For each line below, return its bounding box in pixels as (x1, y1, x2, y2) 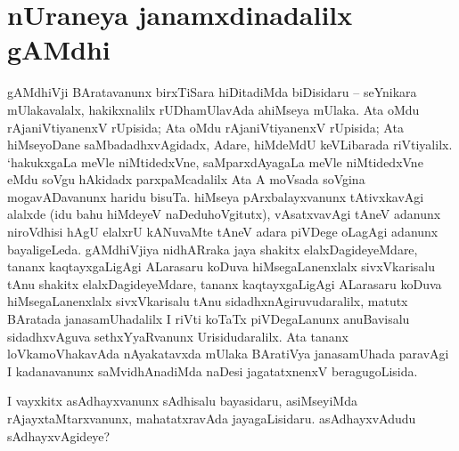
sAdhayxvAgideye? (7, 426, 111, 445)
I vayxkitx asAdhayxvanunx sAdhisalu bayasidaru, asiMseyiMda (7, 391, 357, 410)
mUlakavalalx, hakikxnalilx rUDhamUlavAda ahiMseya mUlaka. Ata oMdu (7, 100, 420, 118)
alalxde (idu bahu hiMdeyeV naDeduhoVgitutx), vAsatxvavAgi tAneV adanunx (7, 205, 441, 223)
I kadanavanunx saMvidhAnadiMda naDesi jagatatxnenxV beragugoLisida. (7, 361, 418, 380)
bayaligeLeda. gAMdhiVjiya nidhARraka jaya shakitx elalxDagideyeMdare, (7, 239, 418, 258)
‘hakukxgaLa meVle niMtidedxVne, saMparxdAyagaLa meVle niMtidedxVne (7, 152, 423, 171)
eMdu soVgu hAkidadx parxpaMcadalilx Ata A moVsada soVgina (7, 170, 365, 189)
